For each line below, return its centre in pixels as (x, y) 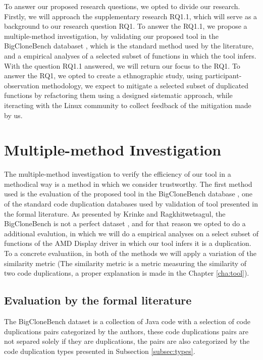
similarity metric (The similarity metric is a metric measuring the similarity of (125, 263)
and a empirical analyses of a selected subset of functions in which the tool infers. (130, 55)
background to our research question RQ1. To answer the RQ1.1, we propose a (126, 26)
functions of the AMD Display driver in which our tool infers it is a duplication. (128, 243)
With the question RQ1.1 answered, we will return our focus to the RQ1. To (122, 65)
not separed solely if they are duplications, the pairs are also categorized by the (127, 341)
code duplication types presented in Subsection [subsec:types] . (100, 351)
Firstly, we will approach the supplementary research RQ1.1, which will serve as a (131, 16)
